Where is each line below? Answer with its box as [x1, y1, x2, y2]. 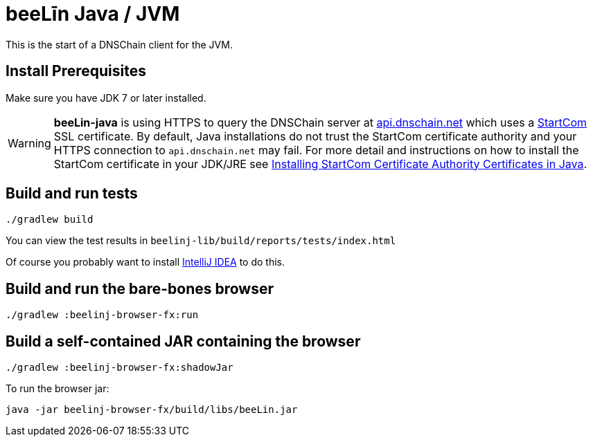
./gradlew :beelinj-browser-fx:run [6, 309, 199, 321]
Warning [8, 136, 51, 150]
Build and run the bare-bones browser [6, 279, 274, 297]
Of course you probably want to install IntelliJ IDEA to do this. [6, 256, 285, 268]
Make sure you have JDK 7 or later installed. [6, 91, 206, 104]
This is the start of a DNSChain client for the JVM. [6, 38, 233, 50]
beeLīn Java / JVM [6, 2, 180, 26]
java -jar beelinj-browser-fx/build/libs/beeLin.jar [6, 404, 298, 416]
